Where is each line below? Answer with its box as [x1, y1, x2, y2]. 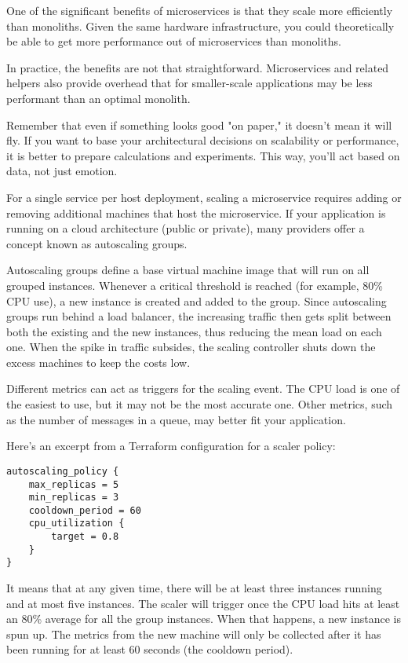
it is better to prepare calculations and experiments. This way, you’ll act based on [6, 147, 400, 163]
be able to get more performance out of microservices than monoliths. [6, 33, 342, 49]
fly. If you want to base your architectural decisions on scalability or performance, [6, 132, 399, 148]
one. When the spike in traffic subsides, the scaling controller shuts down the [6, 339, 376, 355]
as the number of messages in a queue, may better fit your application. [6, 411, 346, 427]
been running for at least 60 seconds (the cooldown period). [6, 641, 293, 658]
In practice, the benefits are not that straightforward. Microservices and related [6, 59, 389, 75]
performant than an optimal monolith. [6, 90, 191, 106]
